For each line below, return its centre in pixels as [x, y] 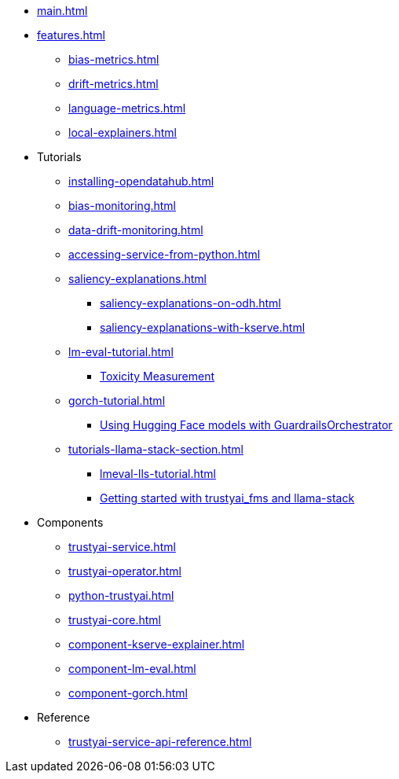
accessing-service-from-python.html [165, 254]
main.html [62, 11]
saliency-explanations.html [137, 279]
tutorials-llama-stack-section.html [156, 449]
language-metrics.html [127, 108]
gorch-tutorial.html [117, 401]
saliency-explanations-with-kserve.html [203, 327]
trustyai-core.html [115, 620]
